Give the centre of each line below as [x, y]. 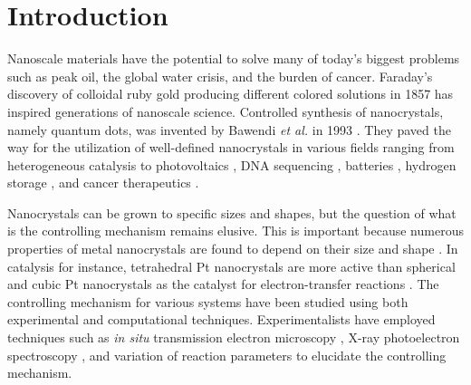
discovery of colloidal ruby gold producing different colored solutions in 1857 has [231, 94]
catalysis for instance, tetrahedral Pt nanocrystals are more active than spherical [231, 266]
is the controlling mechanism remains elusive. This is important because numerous [235, 231]
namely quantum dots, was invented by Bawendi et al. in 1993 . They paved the [229, 129]
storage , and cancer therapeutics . [103, 183]
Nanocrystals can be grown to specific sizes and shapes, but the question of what [232, 212]
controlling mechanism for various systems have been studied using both [208, 301]
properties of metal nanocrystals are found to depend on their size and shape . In [233, 249]
